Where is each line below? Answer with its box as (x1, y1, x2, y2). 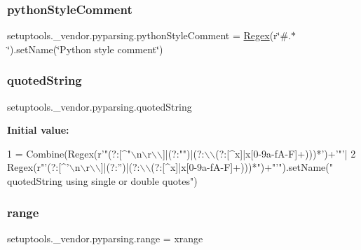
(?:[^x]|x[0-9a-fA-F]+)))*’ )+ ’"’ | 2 (215, 146, 356, 160)
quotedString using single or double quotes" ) (7, 174, 198, 188)
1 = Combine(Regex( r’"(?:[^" (7, 146, 131, 160)
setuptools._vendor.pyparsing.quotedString (7, 99, 192, 113)
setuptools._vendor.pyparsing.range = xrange (7, 230, 203, 245)
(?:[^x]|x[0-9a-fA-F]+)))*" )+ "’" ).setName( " (151, 160, 334, 174)
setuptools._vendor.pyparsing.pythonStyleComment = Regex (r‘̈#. (7, 28, 292, 43)
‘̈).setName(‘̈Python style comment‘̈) (7, 41, 163, 56)
